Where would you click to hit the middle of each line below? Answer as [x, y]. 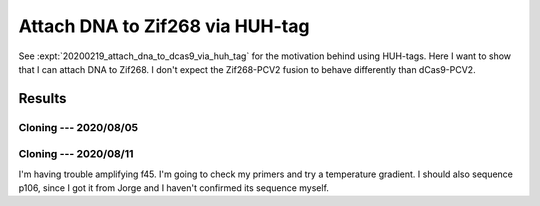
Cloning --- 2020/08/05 [78, 127]
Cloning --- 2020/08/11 [76, 154]
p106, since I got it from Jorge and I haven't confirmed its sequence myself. [174, 188]
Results [42, 98]
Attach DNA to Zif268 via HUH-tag [164, 26]
